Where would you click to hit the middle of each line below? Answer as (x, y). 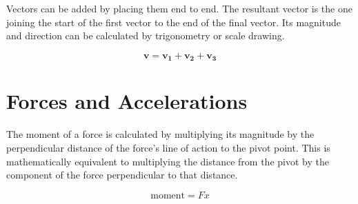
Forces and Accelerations (127, 101)
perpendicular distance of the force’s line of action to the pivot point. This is (168, 147)
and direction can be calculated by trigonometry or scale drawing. (146, 35)
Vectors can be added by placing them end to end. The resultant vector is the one (179, 8)
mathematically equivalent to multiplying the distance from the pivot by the (168, 161)
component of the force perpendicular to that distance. (122, 175)
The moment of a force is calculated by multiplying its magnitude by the (160, 134)
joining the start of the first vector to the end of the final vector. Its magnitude (173, 22)
